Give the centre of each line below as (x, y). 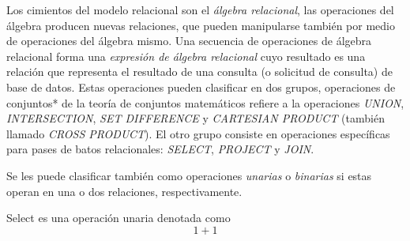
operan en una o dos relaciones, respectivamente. (124, 191)
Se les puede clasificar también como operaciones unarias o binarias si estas (189, 175)
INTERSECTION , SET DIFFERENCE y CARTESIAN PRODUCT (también (196, 118)
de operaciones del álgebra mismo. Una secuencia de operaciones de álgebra (189, 41)
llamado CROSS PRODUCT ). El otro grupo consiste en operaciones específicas (198, 133)
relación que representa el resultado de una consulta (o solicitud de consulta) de (199, 72)
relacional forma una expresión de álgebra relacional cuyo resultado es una (186, 56)
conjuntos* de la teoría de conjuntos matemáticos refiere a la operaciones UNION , (205, 102)
